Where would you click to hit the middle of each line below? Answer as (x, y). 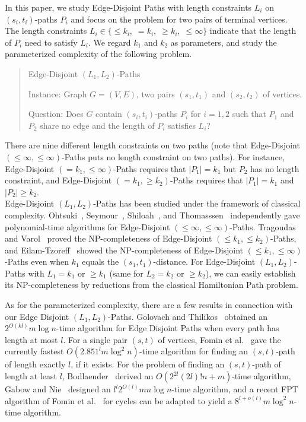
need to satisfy (51, 42)
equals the (101, 261)
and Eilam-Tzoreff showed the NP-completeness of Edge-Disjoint (124, 250)
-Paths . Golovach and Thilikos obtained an (188, 316)
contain (109, 114)
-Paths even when (37, 261)
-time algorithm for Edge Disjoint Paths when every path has (168, 328)
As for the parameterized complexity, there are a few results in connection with (149, 305)
